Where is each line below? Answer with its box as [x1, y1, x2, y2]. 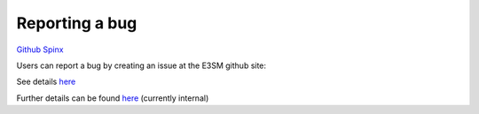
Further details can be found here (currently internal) [16, 93, 209, 103]
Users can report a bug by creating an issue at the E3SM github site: [16, 60, 266, 71]
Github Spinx [16, 44, 64, 55]
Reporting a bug [16, 13, 137, 33]
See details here [16, 76, 76, 87]
